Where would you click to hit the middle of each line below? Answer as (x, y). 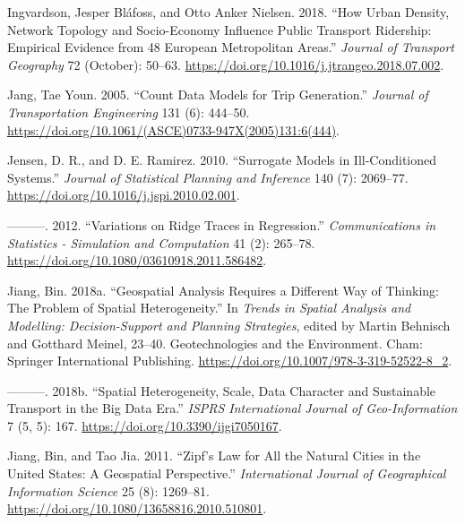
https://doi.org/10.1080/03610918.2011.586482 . (137, 260)
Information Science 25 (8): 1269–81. (108, 490)
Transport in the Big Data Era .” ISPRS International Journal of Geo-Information (232, 408)
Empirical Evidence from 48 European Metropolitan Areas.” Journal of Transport (231, 47)
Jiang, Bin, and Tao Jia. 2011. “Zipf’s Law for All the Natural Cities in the (214, 455)
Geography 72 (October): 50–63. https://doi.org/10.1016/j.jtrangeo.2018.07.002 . (226, 64)
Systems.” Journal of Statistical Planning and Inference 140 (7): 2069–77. (208, 177)
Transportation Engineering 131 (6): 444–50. (129, 112)
